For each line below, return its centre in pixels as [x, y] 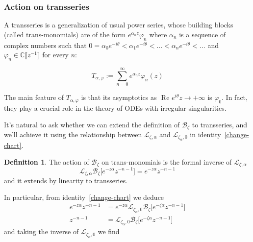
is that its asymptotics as [119, 97]
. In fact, [235, 97]
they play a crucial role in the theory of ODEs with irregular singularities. [115, 108]
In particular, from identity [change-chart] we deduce [84, 197]
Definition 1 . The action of [47, 161]
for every [56, 55]
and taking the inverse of [41, 231]
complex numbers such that [45, 45]
